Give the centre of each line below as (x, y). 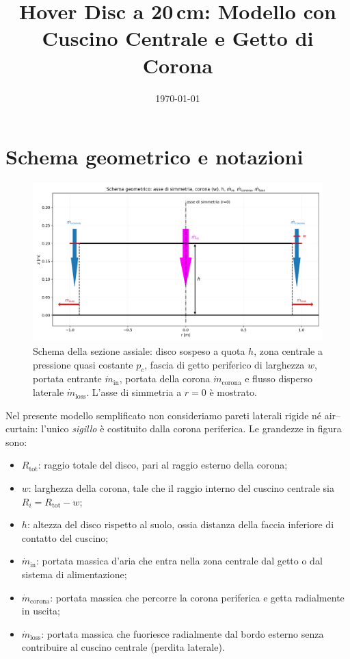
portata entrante (67, 378)
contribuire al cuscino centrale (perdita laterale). (123, 647)
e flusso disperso (279, 378)
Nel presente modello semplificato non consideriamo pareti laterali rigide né (164, 415)
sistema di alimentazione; (74, 574)
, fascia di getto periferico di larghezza (225, 364)
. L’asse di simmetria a (134, 392)
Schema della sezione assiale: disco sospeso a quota (139, 351)
